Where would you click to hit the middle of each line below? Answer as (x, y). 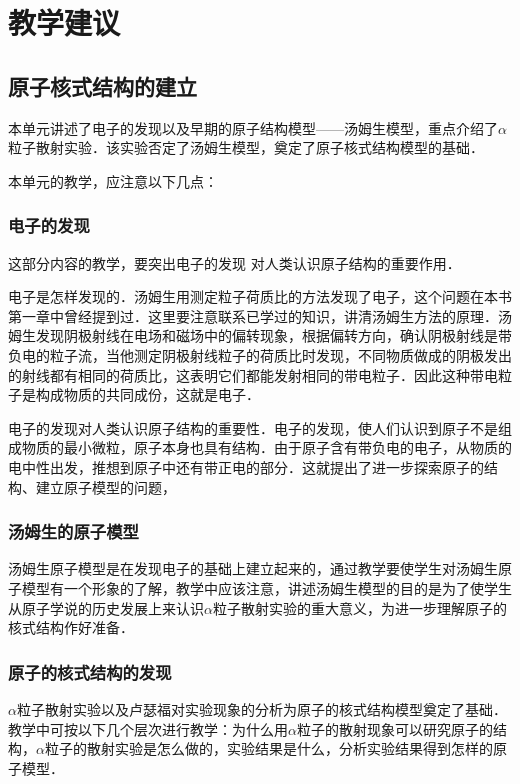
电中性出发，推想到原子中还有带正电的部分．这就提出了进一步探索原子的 (246, 466)
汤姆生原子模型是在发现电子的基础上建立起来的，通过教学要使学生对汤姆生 (253, 568)
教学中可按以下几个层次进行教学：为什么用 (148, 728)
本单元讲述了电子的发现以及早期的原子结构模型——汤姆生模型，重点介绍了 (253, 127)
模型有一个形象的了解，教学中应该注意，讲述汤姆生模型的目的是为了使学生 (266, 587)
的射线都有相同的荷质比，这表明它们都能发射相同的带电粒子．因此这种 (239, 374)
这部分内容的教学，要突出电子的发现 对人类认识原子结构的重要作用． (234, 262)
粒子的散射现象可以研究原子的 (394, 728)
